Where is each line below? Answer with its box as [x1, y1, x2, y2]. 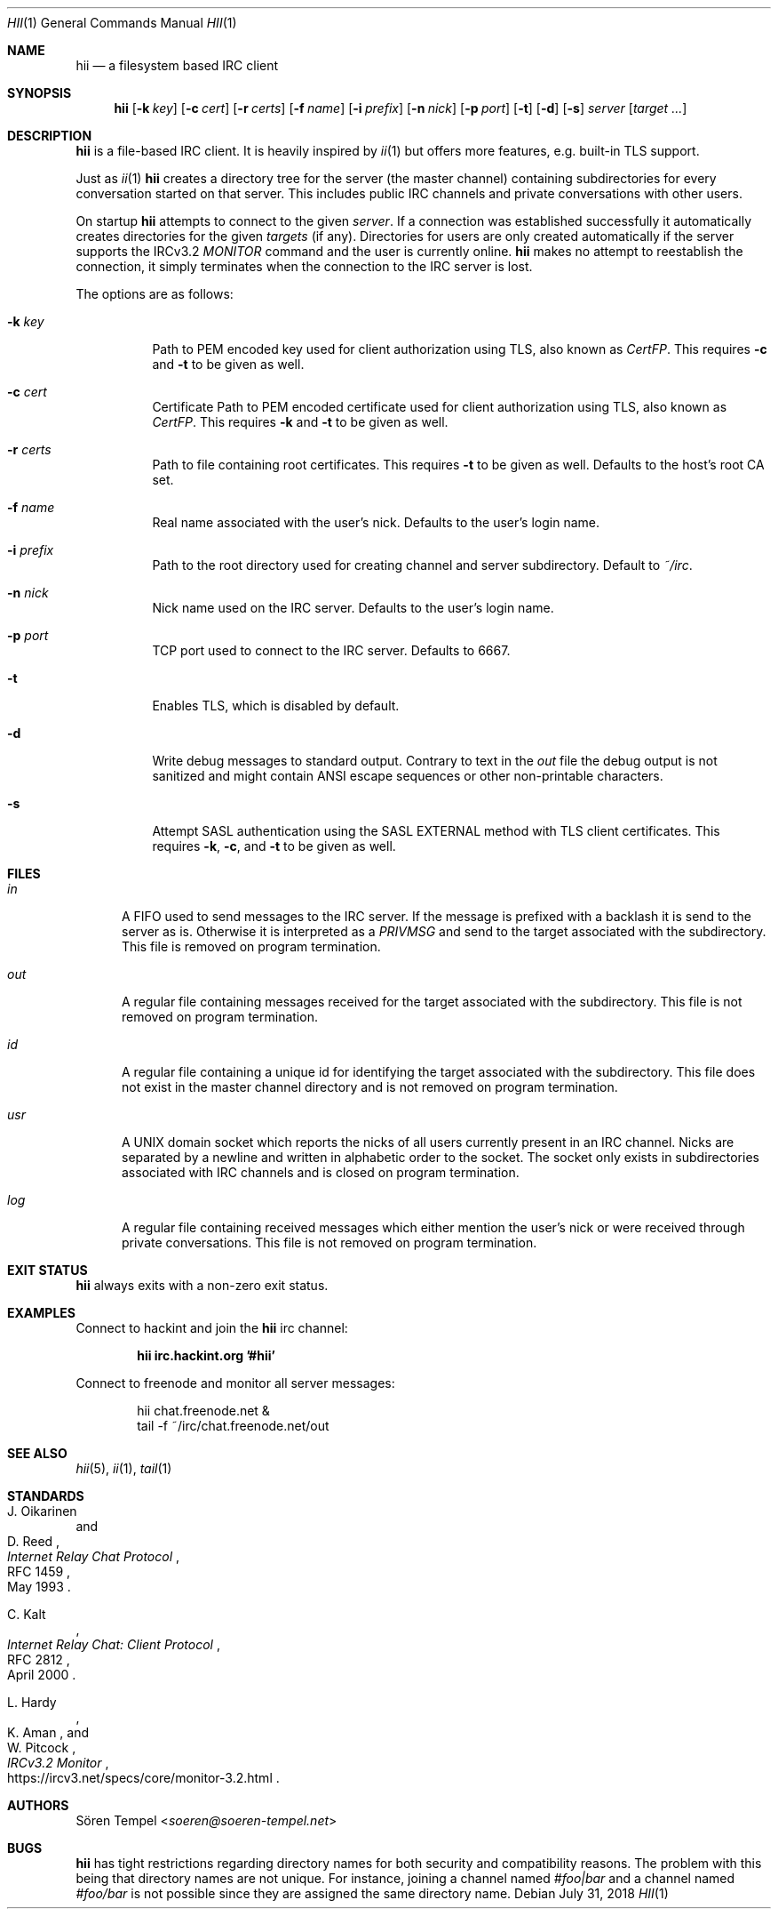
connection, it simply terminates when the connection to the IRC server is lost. [75, 259, 533, 274]
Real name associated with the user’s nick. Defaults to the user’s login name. [152, 515, 599, 530]
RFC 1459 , [7, 1564, 71, 1579]
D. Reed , [7, 1534, 60, 1549]
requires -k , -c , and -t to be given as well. [152, 838, 396, 854]
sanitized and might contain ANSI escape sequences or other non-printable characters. [152, 768, 663, 783]
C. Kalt [7, 1607, 46, 1622]
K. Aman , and [7, 1725, 90, 1740]
